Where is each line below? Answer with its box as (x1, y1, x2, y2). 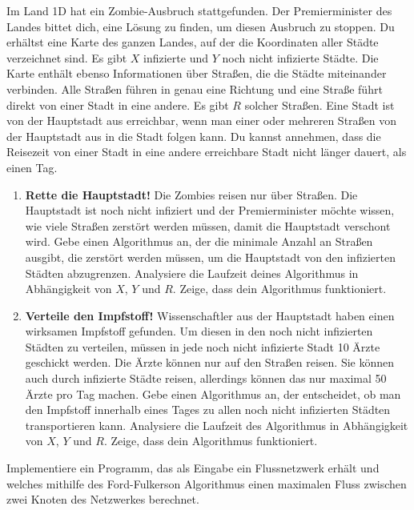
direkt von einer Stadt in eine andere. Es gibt (6, 96, 229, 113)
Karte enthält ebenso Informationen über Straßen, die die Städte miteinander (6, 65, 387, 82)
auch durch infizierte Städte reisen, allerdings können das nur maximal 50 (25, 370, 387, 387)
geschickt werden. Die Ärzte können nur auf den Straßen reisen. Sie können (25, 354, 395, 371)
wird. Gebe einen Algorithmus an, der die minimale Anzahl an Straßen (25, 233, 373, 250)
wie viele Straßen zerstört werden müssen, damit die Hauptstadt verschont (25, 217, 391, 234)
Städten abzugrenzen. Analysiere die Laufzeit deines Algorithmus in (25, 264, 359, 281)
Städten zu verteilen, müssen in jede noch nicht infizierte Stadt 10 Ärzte (25, 338, 380, 355)
